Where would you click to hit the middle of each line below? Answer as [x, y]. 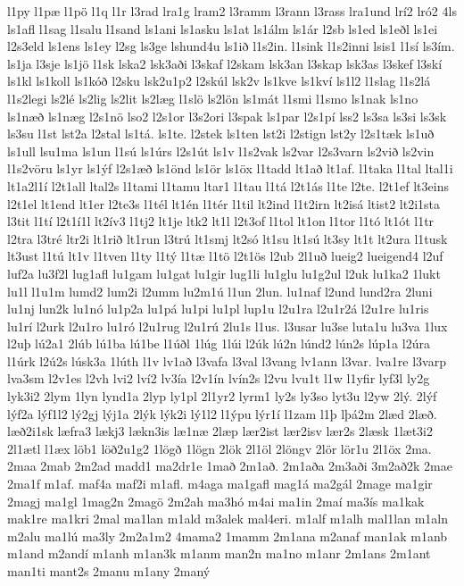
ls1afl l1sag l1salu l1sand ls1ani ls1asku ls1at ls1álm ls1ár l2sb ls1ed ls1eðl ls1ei [223, 28]
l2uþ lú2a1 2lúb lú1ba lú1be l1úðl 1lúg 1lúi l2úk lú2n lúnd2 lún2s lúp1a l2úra [219, 343]
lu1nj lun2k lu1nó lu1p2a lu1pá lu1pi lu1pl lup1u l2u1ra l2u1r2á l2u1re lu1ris [218, 309]
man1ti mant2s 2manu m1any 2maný [109, 571]
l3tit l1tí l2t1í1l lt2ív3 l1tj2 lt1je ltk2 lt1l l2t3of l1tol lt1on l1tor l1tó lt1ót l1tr [221, 221]
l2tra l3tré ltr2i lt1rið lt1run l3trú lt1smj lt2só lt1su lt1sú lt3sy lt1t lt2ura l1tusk [228, 238]
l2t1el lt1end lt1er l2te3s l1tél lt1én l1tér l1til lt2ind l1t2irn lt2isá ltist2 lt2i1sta [224, 203]
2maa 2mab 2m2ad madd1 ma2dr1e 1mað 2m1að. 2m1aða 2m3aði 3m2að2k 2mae [230, 466]
